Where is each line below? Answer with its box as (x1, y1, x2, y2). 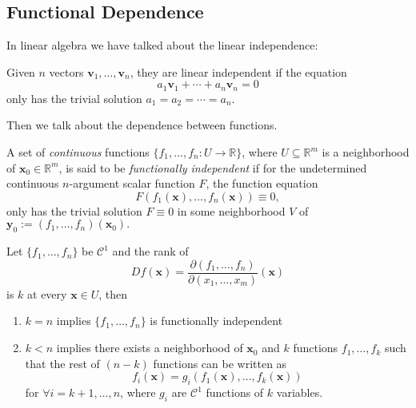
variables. (276, 384, 323, 401)
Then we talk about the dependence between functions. (6, 117, 278, 133)
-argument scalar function (69, 175, 195, 192)
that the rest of (25, 355, 100, 371)
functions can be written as (153, 355, 287, 371)
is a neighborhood (322, 144, 410, 160)
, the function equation (206, 175, 318, 192)
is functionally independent (150, 312, 283, 329)
